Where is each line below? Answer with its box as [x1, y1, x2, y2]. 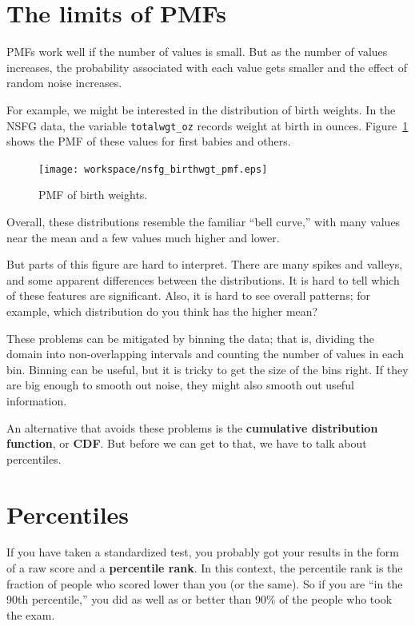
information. [6, 392, 67, 409]
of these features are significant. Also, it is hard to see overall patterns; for [6, 287, 370, 304]
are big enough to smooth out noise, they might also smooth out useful [6, 377, 354, 393]
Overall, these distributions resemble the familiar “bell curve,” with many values [6, 213, 401, 229]
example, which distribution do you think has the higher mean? [6, 302, 318, 319]
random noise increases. [6, 74, 122, 91]
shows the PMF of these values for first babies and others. [6, 133, 291, 150]
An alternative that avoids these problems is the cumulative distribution [6, 419, 378, 436]
